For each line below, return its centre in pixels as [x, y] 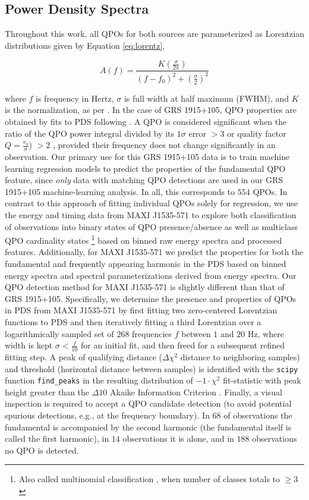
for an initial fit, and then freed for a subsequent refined [182, 345]
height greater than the [47, 391]
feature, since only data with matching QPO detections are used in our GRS [144, 180]
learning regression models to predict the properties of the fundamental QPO [145, 168]
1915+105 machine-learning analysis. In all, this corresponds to [120, 191]
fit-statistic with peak [262, 380]
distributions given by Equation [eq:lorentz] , [85, 45]
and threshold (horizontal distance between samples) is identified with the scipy [152, 368]
